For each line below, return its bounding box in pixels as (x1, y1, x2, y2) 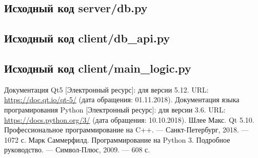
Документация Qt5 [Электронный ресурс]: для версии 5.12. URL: (4, 84, 209, 95)
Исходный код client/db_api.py (4, 30, 170, 46)
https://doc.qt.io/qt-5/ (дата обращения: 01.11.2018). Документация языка (4, 94, 240, 105)
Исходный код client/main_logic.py (4, 60, 191, 76)
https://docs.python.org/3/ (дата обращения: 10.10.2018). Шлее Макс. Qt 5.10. (4, 114, 254, 125)
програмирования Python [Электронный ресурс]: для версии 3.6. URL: (4, 104, 226, 115)
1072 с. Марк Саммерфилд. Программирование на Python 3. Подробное (4, 134, 230, 145)
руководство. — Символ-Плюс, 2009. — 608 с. (4, 144, 150, 155)
